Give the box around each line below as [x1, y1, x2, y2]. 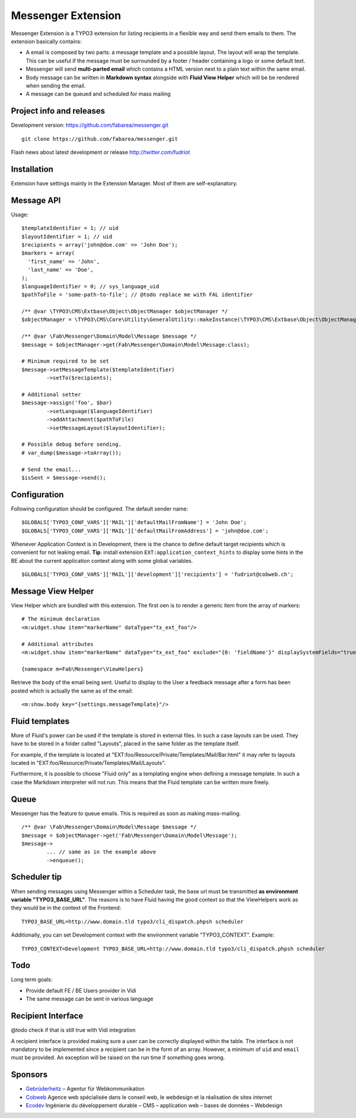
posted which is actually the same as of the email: [11, 687, 133, 694]
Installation [11, 164, 53, 174]
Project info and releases [11, 106, 105, 116]
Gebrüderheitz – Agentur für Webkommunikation [26, 1085, 145, 1092]
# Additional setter [21, 391, 81, 398]
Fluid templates [11, 716, 70, 726]
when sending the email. [26, 82, 86, 89]
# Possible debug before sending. [21, 441, 122, 448]
